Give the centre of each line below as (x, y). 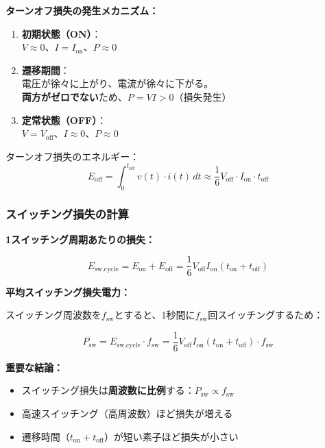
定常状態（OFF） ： (64, 120)
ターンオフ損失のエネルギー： (73, 156)
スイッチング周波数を (53, 315)
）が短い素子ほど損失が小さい (171, 436)
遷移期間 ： (46, 70)
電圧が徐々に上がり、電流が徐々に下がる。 (118, 83)
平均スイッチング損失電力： (68, 291)
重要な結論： (34, 367)
